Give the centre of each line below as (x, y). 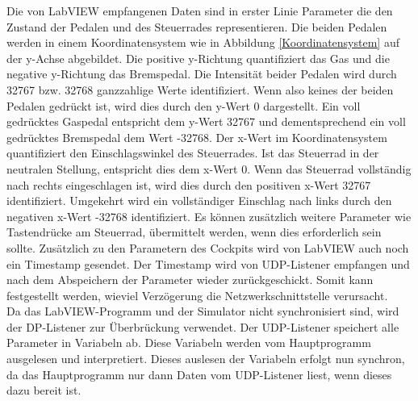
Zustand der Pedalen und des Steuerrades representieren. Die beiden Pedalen (197, 26)
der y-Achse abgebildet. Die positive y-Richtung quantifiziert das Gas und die (198, 58)
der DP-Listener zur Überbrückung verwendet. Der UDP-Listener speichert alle (203, 326)
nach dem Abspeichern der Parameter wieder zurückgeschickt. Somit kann (190, 280)
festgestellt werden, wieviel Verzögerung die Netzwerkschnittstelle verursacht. (197, 295)
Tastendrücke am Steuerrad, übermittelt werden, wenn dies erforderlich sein (194, 232)
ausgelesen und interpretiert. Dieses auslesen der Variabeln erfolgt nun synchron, (206, 359)
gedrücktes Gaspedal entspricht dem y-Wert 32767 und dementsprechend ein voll (206, 121)
